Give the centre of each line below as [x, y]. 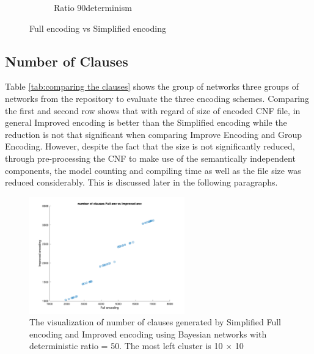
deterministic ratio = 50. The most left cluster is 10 [126, 346]
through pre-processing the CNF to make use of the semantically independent [150, 158]
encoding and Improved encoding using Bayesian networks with [148, 334]
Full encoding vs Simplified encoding [98, 28]
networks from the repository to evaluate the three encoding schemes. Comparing [157, 98]
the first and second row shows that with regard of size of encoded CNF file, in [153, 110]
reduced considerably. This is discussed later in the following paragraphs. [141, 182]
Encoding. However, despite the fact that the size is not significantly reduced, [150, 146]
